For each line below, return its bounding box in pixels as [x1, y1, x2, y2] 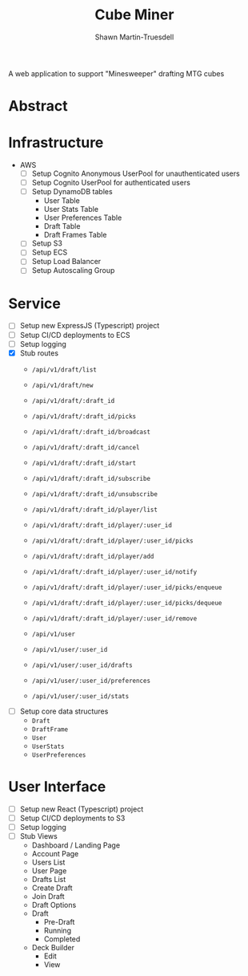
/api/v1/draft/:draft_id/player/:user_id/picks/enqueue [31, 584, 222, 592]
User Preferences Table [43, 213, 122, 222]
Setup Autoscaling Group [31, 266, 115, 275]
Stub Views [19, 831, 58, 840]
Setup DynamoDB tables [31, 187, 114, 197]
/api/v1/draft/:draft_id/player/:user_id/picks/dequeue [31, 599, 222, 607]
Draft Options [31, 900, 77, 909]
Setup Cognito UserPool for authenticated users [31, 178, 190, 188]
